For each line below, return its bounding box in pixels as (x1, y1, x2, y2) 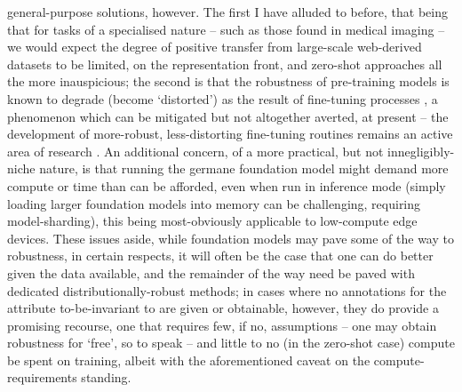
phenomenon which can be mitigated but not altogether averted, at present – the (7, 107, 449, 125)
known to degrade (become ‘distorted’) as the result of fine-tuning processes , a (7, 89, 438, 108)
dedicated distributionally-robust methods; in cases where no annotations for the (7, 281, 447, 300)
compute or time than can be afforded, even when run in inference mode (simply (7, 176, 446, 195)
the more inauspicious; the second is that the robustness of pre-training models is (7, 72, 450, 91)
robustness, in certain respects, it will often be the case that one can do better (7, 246, 434, 265)
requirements (7, 368, 77, 387)
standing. (81, 368, 131, 387)
